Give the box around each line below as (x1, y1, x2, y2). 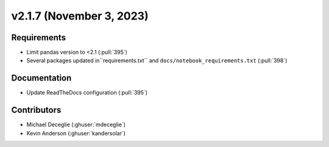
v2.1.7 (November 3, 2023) (11, 9, 149, 23)
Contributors (11, 105, 62, 115)
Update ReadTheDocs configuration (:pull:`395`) (26, 89, 148, 96)
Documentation (11, 73, 72, 84)
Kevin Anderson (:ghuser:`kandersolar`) (26, 129, 126, 137)
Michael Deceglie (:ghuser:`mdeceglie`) (26, 121, 126, 128)
